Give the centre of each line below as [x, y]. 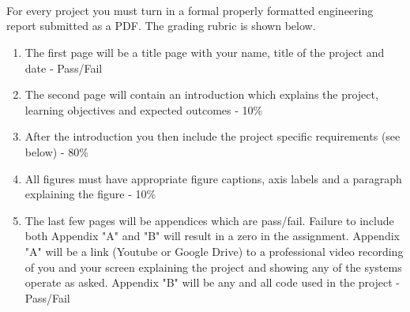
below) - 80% [56, 151]
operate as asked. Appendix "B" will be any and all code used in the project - [212, 282]
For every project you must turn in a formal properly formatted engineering [190, 10]
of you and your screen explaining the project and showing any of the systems [213, 267]
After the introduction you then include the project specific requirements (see [213, 136]
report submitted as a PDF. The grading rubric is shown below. [161, 26]
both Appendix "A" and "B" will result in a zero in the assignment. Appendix [212, 236]
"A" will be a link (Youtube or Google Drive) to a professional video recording [214, 251]
